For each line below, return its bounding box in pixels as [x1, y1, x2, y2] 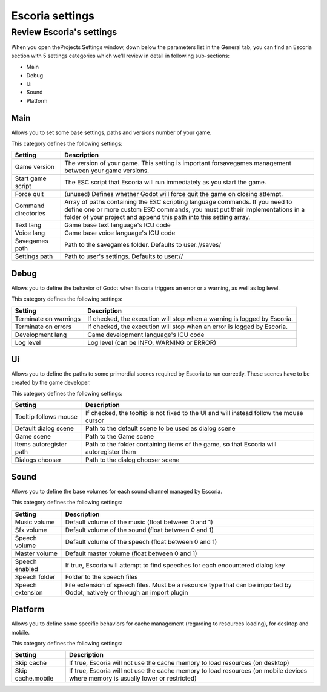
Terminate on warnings [15, 315, 81, 323]
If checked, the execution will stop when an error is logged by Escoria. [87, 322, 288, 331]
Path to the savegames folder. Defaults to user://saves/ [64, 241, 221, 249]
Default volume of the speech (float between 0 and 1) [65, 537, 217, 546]
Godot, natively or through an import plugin [65, 588, 188, 596]
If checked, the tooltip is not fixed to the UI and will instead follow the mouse [85, 409, 303, 417]
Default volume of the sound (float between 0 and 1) [65, 526, 214, 534]
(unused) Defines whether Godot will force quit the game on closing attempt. [64, 190, 283, 198]
